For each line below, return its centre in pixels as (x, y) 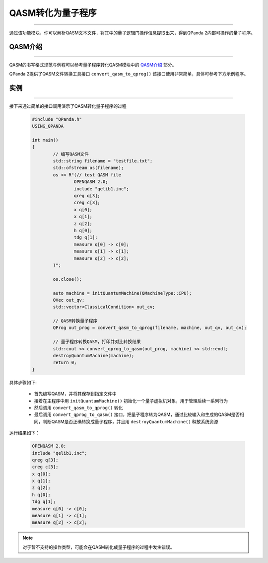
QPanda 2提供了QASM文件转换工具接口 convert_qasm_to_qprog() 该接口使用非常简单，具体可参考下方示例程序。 (129, 74)
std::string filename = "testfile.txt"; (103, 161)
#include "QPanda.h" (57, 119)
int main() (45, 140)
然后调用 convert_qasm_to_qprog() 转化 (78, 407)
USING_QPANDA (48, 126)
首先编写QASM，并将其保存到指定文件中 (75, 394)
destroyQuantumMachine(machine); (94, 356)
